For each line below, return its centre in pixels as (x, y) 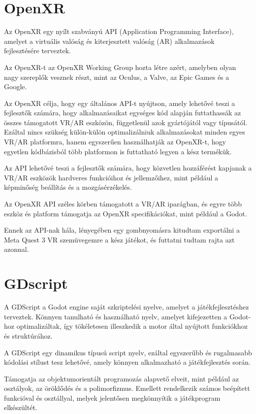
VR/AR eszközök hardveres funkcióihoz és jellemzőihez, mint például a (111, 177)
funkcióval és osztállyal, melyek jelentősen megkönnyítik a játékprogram (112, 397)
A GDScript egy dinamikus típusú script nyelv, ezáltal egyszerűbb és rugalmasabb (128, 352)
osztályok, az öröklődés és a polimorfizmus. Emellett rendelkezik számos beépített (127, 388)
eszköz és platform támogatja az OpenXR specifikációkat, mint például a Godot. (126, 213)
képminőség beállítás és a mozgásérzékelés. (68, 187)
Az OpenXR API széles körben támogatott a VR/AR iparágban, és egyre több (123, 204)
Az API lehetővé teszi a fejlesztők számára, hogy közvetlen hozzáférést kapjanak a (128, 168)
